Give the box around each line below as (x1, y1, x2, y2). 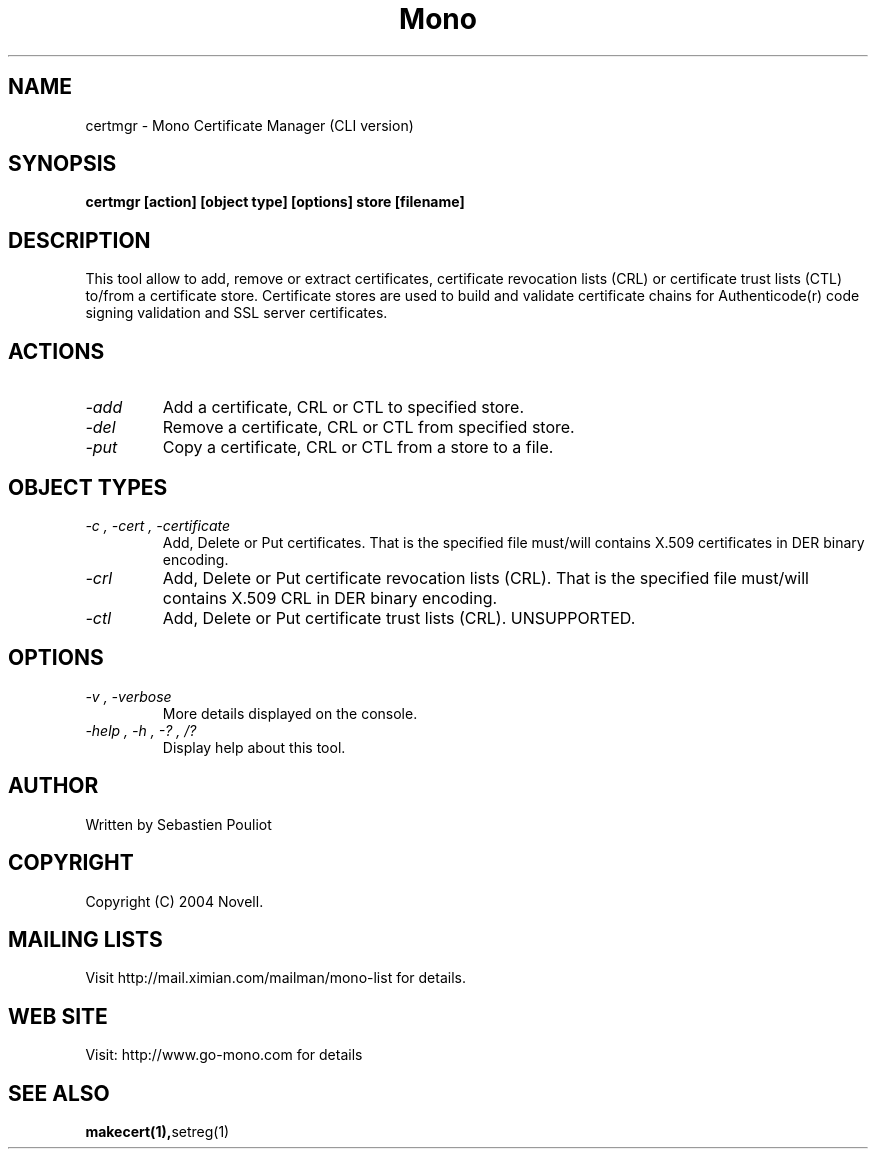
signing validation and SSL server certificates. (85, 304, 388, 322)
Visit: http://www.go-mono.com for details (85, 1046, 363, 1064)
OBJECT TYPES (8, 474, 168, 500)
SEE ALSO (8, 1080, 110, 1106)
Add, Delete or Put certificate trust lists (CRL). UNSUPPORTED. (162, 607, 636, 628)
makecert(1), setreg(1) (85, 1123, 230, 1141)
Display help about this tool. (162, 738, 346, 756)
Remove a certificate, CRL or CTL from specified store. (162, 417, 575, 438)
